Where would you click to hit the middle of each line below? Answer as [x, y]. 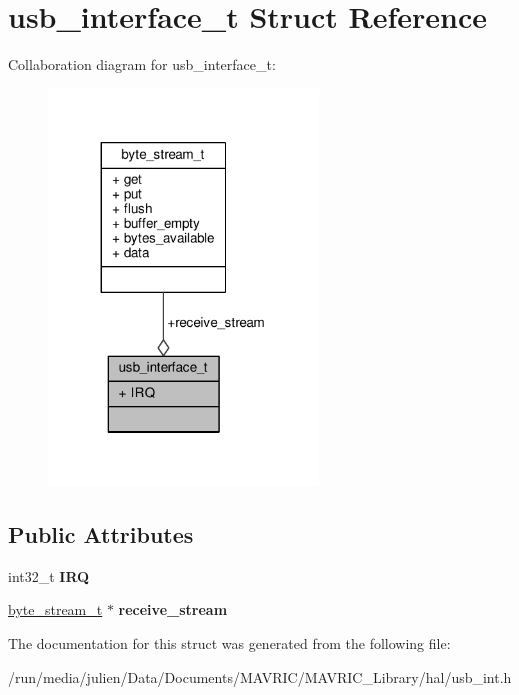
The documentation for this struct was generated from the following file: [229, 643]
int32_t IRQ [49, 575]
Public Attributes [101, 534]
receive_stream [173, 609]
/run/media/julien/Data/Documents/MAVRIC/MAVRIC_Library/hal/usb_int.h [260, 676]
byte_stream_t [55, 609]
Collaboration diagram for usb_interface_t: [142, 64]
